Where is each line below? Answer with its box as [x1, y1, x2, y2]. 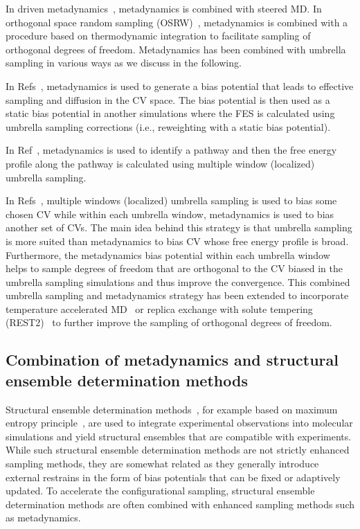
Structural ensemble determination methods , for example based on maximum [6, 402, 338, 416]
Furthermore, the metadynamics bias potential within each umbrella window [6, 247, 330, 262]
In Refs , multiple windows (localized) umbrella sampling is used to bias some [6, 193, 337, 208]
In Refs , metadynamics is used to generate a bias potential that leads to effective [6, 78, 354, 93]
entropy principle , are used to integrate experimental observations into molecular [6, 415, 353, 430]
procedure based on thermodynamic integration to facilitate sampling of [6, 28, 311, 43]
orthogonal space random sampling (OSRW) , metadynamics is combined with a [6, 15, 348, 29]
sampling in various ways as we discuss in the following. [6, 55, 242, 70]
